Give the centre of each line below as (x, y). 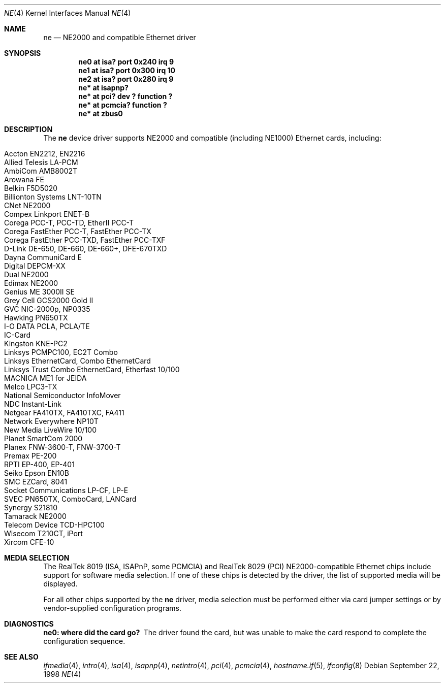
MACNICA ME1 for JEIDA (45, 378)
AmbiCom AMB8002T (41, 171)
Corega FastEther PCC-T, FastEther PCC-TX (78, 231)
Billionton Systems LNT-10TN (53, 197)
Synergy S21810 (31, 508)
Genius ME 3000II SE (39, 292)
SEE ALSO (21, 657)
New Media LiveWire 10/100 (51, 430)
